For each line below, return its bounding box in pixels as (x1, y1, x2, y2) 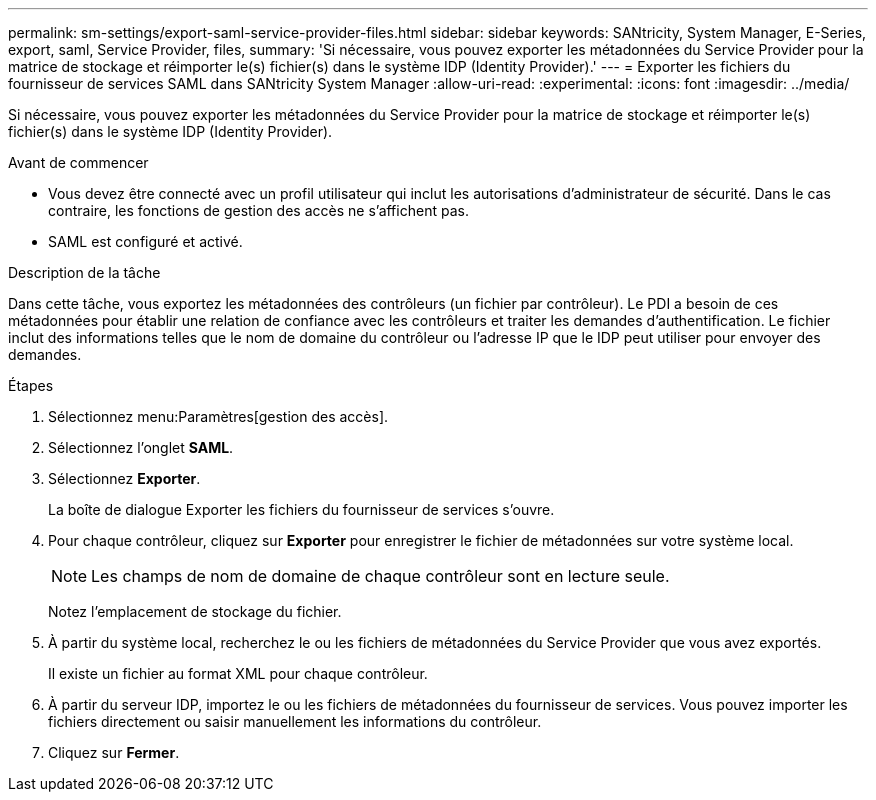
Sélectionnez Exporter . (48, 470, 201, 487)
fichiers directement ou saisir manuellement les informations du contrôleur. (48, 713, 542, 730)
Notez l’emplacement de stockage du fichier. (48, 603, 342, 620)
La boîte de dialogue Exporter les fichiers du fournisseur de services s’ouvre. (48, 501, 555, 518)
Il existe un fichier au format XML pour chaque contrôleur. (48, 665, 428, 682)
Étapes (8, 377, 54, 394)
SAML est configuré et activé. (48, 233, 243, 250)
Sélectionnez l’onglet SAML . (48, 439, 234, 456)
